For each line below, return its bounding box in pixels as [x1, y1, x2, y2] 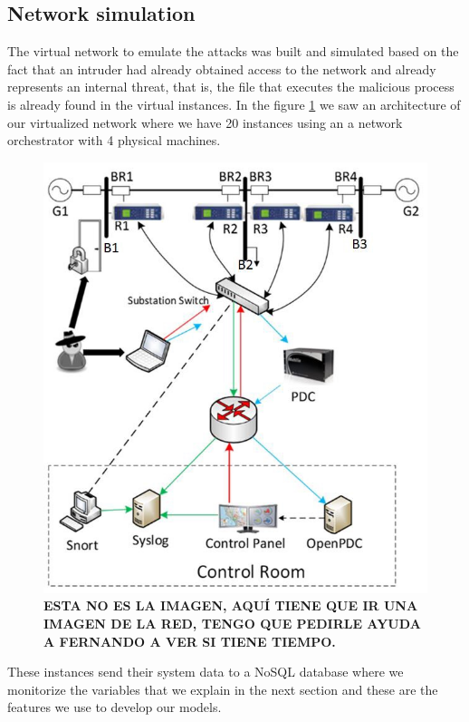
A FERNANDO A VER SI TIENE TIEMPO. [43, 631, 336, 650]
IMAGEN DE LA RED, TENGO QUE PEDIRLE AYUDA [43, 613, 421, 632]
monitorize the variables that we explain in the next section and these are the [7, 679, 438, 698]
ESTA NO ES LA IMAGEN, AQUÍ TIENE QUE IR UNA [43, 596, 418, 615]
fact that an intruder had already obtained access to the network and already [7, 59, 436, 78]
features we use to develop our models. [7, 698, 222, 717]
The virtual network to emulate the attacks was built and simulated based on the [7, 42, 459, 61]
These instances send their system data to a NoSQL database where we [7, 662, 404, 681]
